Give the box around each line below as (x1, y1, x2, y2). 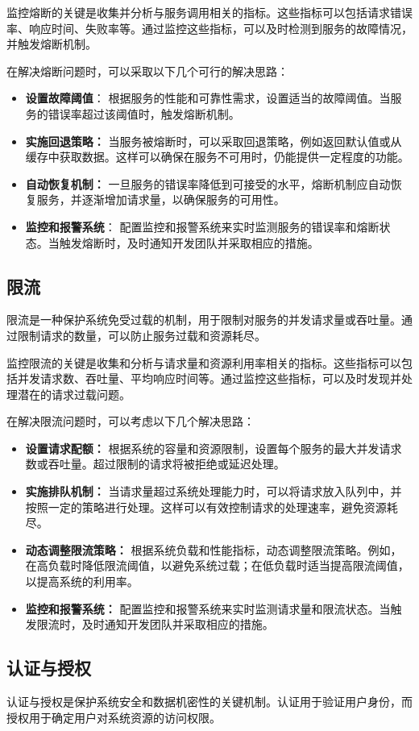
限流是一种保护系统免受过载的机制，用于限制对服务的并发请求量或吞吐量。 (6, 311, 401, 328)
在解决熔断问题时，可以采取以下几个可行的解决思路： (6, 62, 288, 79)
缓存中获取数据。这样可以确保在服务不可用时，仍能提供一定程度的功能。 (25, 148, 409, 165)
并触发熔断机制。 (6, 35, 97, 52)
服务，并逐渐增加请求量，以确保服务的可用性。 (36, 191, 285, 208)
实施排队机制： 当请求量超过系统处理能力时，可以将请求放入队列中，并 (25, 483, 402, 500)
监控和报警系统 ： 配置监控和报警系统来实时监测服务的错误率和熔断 (25, 218, 380, 235)
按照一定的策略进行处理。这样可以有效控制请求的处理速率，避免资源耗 (25, 498, 398, 515)
